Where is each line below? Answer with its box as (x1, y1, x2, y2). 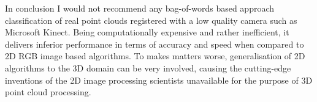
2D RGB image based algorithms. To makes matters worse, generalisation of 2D (5, 49, 305, 62)
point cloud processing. (5, 86, 91, 98)
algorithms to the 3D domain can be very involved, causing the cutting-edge (5, 61, 291, 74)
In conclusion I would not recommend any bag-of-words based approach (5, 2, 275, 14)
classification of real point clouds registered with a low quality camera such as (5, 13, 297, 26)
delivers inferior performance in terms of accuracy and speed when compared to (5, 37, 304, 50)
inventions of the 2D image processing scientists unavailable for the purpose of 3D (5, 73, 313, 86)
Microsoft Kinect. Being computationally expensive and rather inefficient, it (5, 26, 289, 38)
